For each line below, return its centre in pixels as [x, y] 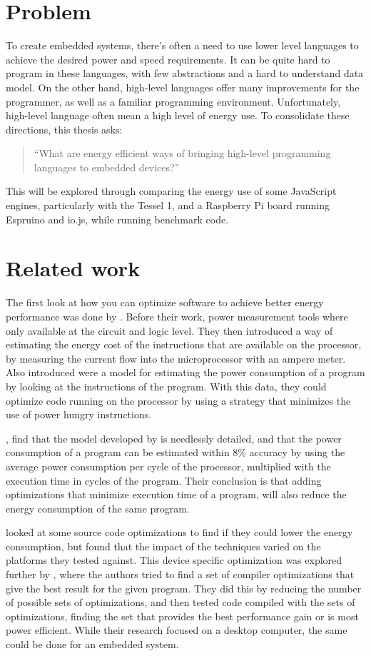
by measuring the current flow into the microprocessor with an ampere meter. [176, 358]
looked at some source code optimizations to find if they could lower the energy [179, 532]
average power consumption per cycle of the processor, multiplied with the [168, 466]
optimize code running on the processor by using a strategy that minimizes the [178, 400]
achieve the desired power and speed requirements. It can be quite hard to [168, 59]
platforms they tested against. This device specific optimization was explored [174, 560]
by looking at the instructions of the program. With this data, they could [166, 386]
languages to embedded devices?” [107, 167]
